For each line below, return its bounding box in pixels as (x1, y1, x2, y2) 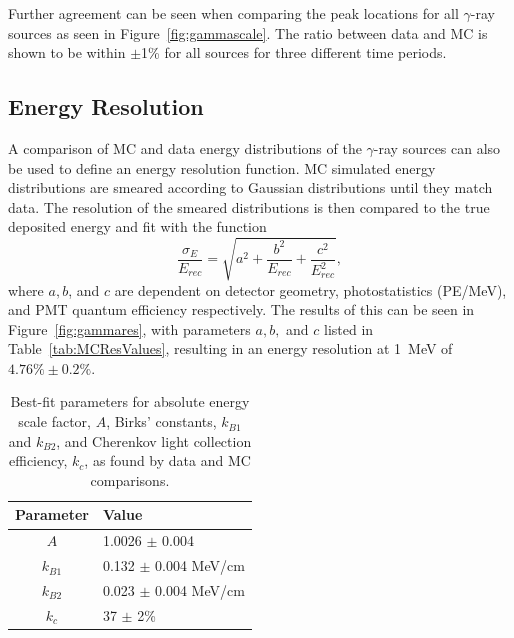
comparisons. (90, 469, 170, 490)
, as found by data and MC (84, 450, 251, 471)
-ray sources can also (373, 137, 501, 158)
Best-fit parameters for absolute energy (10, 391, 250, 412)
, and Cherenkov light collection (56, 430, 252, 451)
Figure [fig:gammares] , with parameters (8, 318, 251, 339)
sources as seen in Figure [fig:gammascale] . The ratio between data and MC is (8, 22, 488, 43)
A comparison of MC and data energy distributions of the (8, 137, 362, 158)
